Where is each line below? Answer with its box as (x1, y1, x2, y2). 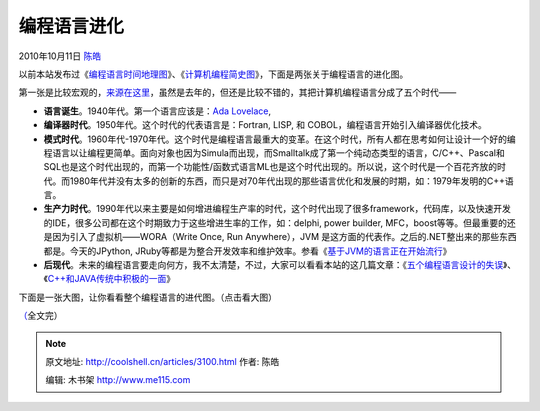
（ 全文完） (18, 310, 63, 322)
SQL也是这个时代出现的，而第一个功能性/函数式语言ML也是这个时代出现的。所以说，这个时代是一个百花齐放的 (43, 161, 498, 173)
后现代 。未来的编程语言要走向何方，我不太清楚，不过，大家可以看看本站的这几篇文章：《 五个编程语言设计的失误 (43, 259, 504, 271)
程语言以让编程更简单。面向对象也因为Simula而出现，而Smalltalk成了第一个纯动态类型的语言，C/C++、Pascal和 (43, 146, 505, 159)
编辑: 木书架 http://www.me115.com (45, 374, 191, 386)
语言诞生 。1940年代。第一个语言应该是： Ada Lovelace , (43, 105, 272, 117)
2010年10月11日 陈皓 (18, 50, 102, 62)
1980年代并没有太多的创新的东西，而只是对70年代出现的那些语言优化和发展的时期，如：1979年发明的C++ (69, 175, 505, 187)
